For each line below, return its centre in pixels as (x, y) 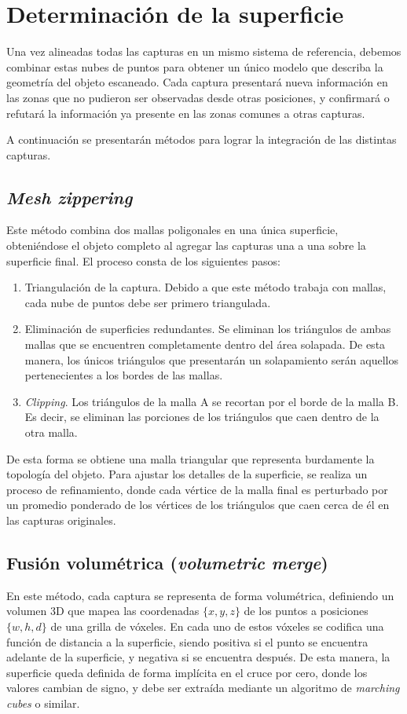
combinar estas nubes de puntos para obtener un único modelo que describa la (195, 66)
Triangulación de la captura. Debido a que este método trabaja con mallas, (205, 287)
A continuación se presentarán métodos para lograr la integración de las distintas (202, 139)
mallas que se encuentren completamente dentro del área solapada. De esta (205, 344)
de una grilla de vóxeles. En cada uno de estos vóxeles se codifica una (217, 626)
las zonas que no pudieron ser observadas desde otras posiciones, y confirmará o (198, 97)
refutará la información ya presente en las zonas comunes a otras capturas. (186, 113)
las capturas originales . (61, 520)
